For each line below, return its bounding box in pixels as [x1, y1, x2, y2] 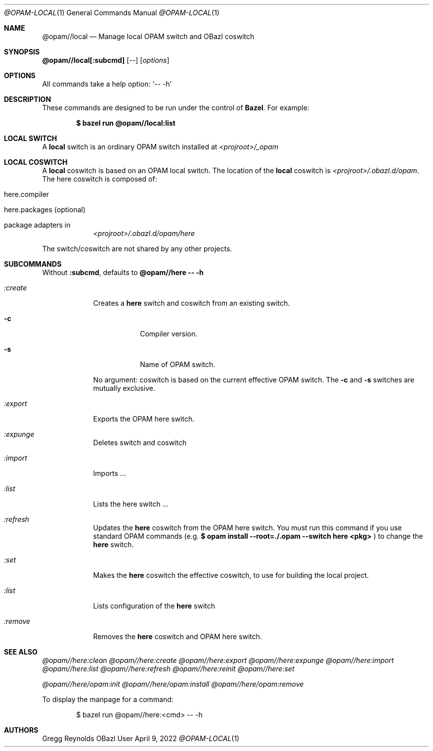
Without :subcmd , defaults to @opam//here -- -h [42, 268, 204, 277]
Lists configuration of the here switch [93, 602, 216, 610]
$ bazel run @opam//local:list [76, 119, 175, 127]
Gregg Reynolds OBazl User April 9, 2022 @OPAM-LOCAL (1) [42, 734, 240, 743]
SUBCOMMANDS [4, 260, 62, 268]
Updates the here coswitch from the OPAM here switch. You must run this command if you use [93, 523, 402, 532]
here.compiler [4, 190, 49, 198]
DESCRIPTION [4, 95, 51, 103]
